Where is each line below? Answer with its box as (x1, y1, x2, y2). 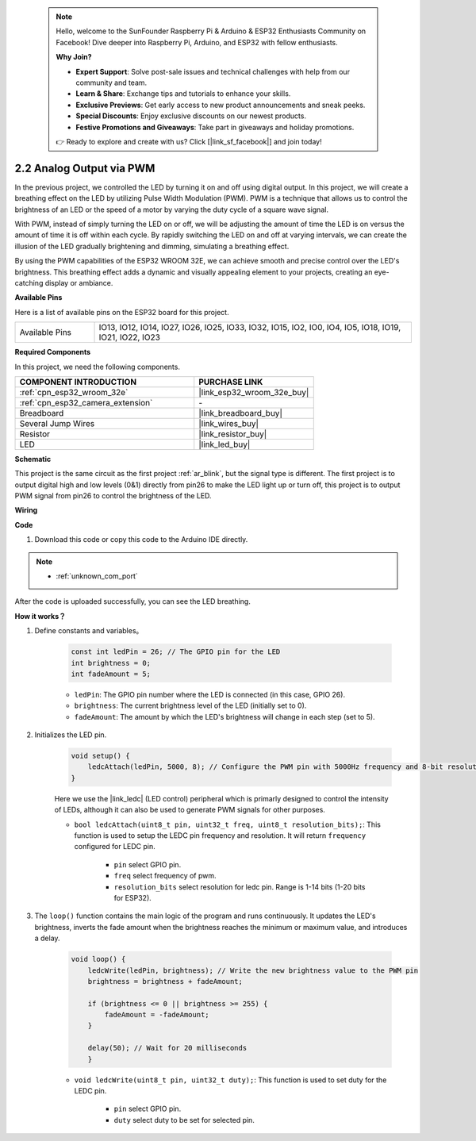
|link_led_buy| (198, 439, 251, 450)
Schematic (14, 454, 52, 463)
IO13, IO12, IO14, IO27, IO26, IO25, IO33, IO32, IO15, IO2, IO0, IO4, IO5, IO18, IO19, (98, 322, 401, 333)
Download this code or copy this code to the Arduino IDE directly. (34, 535, 248, 544)
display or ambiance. (44, 278, 113, 287)
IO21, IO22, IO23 (98, 332, 160, 343)
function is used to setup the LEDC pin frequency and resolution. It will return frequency (74, 831, 367, 840)
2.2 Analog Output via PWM (14, 161, 155, 175)
